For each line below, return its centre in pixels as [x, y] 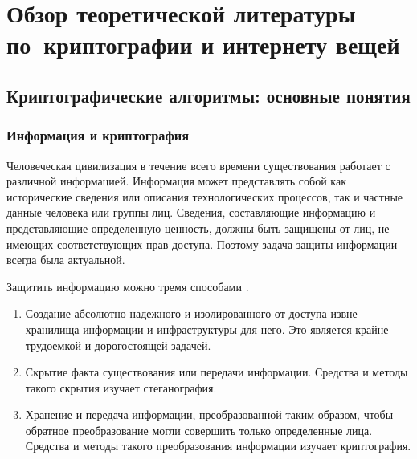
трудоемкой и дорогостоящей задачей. [118, 345]
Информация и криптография [98, 135]
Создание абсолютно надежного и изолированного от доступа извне [191, 313]
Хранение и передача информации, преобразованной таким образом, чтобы [209, 414]
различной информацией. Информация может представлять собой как [176, 181]
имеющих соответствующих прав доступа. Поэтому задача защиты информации [202, 244]
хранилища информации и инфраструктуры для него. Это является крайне [207, 329]
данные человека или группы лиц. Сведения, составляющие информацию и [191, 212]
